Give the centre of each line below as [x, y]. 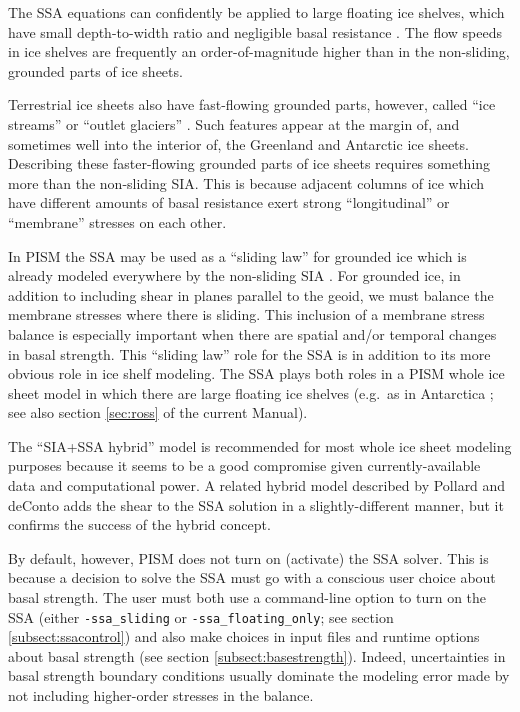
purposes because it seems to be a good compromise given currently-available [244, 465]
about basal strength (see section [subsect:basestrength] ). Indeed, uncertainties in [257, 655]
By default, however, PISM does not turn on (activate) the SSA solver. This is [248, 557]
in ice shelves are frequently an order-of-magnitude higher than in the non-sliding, [259, 51]
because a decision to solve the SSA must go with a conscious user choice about [252, 577]
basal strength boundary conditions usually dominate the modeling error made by [259, 675]
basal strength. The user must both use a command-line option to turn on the [247, 597]
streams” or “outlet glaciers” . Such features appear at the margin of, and [234, 123]
